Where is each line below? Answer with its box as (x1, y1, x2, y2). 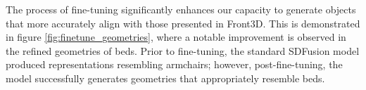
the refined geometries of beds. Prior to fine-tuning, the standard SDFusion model (6, 43, 360, 58)
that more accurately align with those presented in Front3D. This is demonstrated (6, 15, 360, 30)
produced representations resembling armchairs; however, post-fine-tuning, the (6, 57, 343, 72)
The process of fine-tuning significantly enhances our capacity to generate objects (6, 2, 356, 16)
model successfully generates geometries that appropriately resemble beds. (6, 70, 325, 85)
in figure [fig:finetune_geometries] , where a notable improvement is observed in (6, 30, 346, 44)
